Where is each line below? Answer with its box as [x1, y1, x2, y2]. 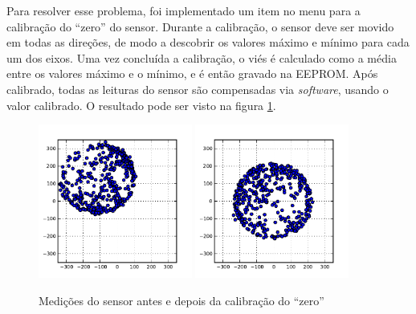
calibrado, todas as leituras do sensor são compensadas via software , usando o [6, 80, 389, 97]
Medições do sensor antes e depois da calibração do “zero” [39, 292, 324, 308]
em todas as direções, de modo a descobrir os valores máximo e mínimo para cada [6, 34, 410, 51]
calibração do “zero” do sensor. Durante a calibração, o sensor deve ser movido [6, 18, 394, 35]
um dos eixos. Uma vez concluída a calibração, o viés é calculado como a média [6, 49, 397, 66]
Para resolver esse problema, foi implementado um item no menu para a [6, 2, 361, 18]
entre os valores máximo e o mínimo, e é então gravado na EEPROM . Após [6, 65, 378, 82]
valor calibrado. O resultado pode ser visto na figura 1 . [6, 96, 276, 113]
